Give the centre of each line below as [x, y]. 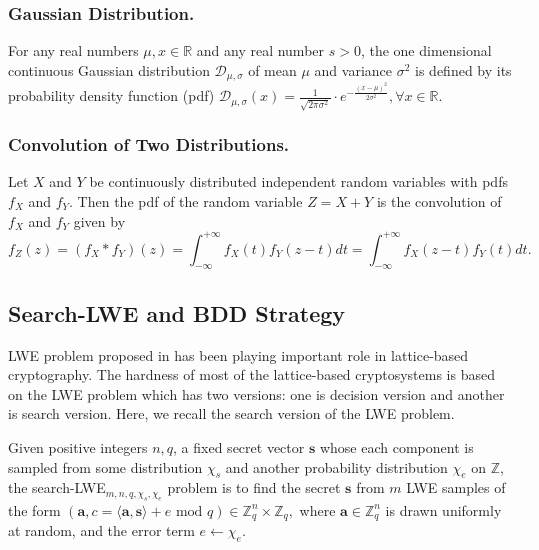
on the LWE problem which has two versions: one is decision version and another [256, 393]
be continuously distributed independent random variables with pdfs [298, 181]
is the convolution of [439, 200]
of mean [272, 69]
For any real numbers [73, 50]
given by [99, 220]
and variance [353, 69]
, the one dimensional [426, 50]
